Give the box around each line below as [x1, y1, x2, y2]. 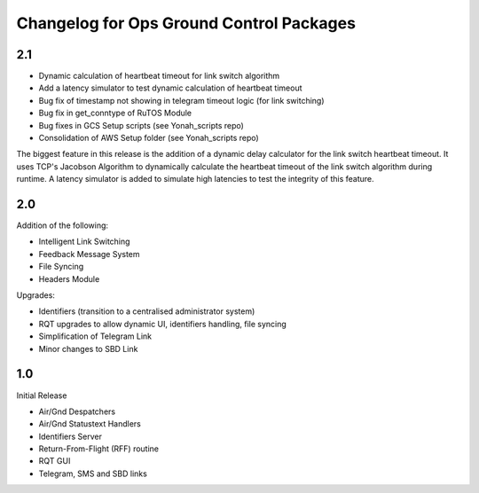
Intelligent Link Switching [38, 236, 130, 247]
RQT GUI [38, 456, 71, 466]
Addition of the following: [16, 220, 109, 231]
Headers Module [38, 273, 100, 284]
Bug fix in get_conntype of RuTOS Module [38, 107, 192, 119]
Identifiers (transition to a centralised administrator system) [38, 306, 255, 317]
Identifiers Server [38, 431, 102, 442]
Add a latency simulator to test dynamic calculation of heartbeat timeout [38, 82, 302, 93]
